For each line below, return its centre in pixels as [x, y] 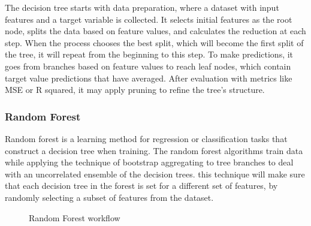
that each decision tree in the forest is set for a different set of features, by [141, 186]
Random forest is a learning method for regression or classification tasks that [146, 138]
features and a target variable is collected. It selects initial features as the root [149, 19]
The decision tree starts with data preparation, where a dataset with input [142, 7]
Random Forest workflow [75, 217]
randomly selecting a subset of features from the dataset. [109, 197]
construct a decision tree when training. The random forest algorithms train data [154, 150]
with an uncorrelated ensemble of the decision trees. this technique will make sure [155, 174]
